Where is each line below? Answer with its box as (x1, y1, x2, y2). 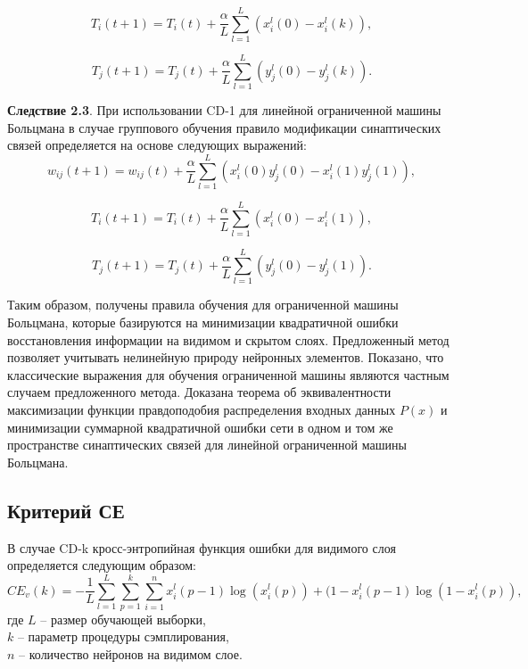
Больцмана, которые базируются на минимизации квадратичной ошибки (7, 313, 399, 331)
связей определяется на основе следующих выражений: (7, 136, 307, 154)
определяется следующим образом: (7, 556, 196, 574)
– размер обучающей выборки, (40, 609, 206, 628)
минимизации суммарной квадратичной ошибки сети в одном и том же (7, 417, 393, 436)
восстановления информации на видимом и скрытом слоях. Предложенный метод (7, 330, 450, 349)
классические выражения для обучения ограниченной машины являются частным (7, 365, 450, 384)
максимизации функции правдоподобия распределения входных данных (7, 400, 396, 418)
